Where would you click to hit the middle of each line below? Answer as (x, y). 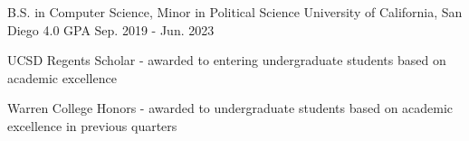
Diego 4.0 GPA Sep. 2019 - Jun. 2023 (111, 29)
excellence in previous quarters (92, 125)
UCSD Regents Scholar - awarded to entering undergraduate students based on (227, 60)
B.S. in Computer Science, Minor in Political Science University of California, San (235, 12)
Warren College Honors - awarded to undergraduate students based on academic (230, 108)
